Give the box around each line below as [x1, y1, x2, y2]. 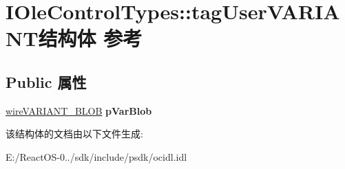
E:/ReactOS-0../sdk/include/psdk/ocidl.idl [6, 149, 187, 164]
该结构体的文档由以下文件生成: [6, 126, 143, 141]
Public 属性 [6, 71, 87, 92]
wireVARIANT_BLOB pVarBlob [6, 103, 152, 117]
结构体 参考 [38, 24, 143, 52]
